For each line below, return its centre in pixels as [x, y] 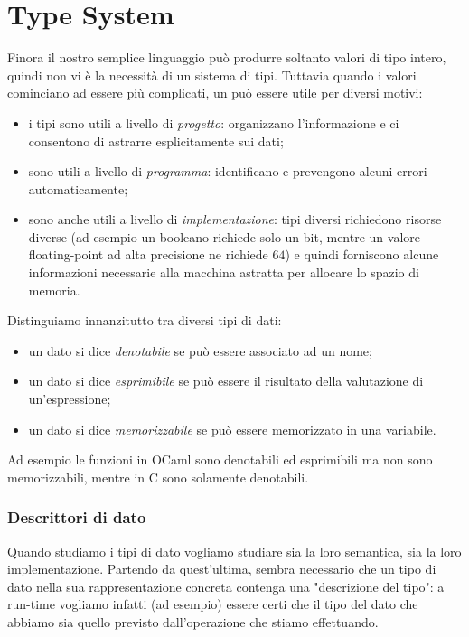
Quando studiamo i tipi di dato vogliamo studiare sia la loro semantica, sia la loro [234, 551]
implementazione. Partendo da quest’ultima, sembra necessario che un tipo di [222, 569]
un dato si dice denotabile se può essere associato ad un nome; [200, 350]
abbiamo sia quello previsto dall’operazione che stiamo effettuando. [193, 622]
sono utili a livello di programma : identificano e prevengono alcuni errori [228, 171]
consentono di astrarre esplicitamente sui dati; [156, 141]
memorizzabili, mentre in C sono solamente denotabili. [158, 477]
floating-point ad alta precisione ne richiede [148, 254]
